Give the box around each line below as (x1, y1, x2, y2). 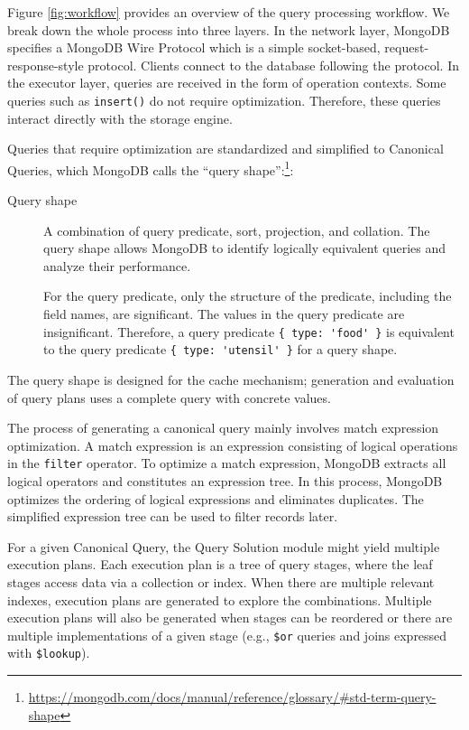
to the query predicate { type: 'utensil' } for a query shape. (43, 340, 398, 359)
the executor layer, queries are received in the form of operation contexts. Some (7, 73, 446, 92)
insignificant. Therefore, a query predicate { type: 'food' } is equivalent (43, 322, 455, 341)
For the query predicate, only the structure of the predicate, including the (43, 286, 452, 305)
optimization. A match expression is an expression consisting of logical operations (7, 435, 458, 454)
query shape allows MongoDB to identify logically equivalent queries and (43, 239, 446, 257)
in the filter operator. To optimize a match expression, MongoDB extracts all (7, 454, 446, 473)
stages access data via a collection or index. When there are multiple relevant (7, 572, 435, 591)
